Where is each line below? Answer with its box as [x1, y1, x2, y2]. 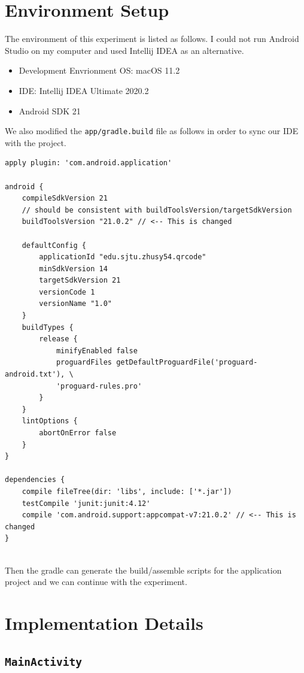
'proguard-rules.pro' [56, 381, 142, 390]
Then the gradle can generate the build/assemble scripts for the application [5, 563, 282, 576]
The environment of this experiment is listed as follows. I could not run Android [5, 32, 299, 45]
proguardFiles [56, 358, 112, 367]
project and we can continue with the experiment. [5, 575, 187, 588]
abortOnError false [39, 429, 117, 437]
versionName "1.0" [39, 299, 112, 308]
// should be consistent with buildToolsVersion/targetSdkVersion [22, 205, 292, 214]
